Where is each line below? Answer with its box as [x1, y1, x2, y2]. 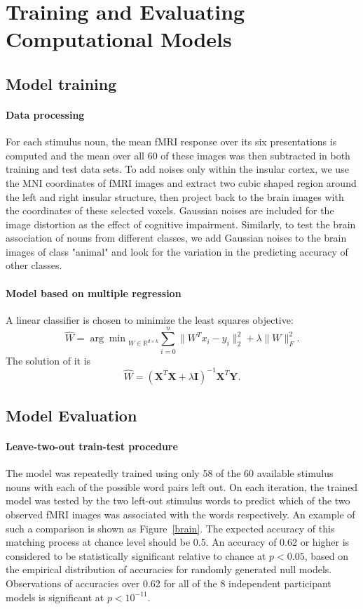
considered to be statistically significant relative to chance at [6, 548, 266, 563]
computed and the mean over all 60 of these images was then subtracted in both [6, 148, 350, 162]
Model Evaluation [6, 405, 137, 426]
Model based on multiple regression [6, 285, 181, 300]
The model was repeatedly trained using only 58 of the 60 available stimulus [6, 466, 334, 480]
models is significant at [6, 589, 104, 604]
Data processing [6, 107, 85, 122]
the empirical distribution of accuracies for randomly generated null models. [6, 562, 332, 577]
